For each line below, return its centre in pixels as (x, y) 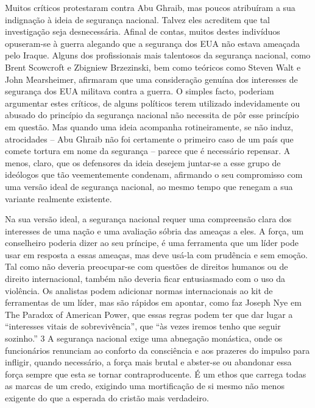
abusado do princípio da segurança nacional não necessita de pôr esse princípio (152, 115)
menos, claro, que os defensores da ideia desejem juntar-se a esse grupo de (143, 162)
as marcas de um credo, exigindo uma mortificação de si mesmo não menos (145, 386)
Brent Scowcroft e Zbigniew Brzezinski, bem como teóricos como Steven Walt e (153, 67)
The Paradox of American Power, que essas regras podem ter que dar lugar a (149, 314)
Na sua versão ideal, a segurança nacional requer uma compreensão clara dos (148, 219)
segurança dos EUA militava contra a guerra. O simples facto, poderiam (140, 91)
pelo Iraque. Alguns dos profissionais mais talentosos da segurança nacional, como (158, 55)
